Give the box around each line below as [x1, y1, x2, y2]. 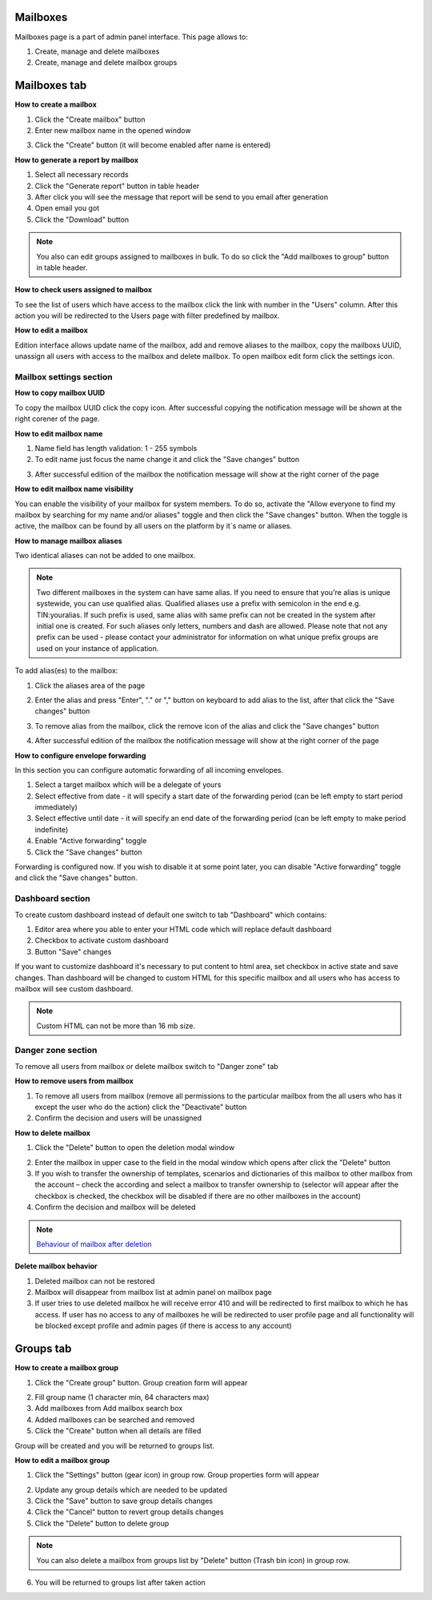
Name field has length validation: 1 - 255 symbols [34, 443, 198, 452]
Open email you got [34, 203, 100, 213]
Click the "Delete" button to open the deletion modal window [34, 1143, 235, 1152]
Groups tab [14, 1342, 72, 1356]
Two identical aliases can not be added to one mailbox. [14, 551, 196, 561]
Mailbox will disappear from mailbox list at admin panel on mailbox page [34, 1288, 272, 1297]
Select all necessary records [34, 170, 129, 179]
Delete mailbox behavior [14, 1261, 98, 1271]
